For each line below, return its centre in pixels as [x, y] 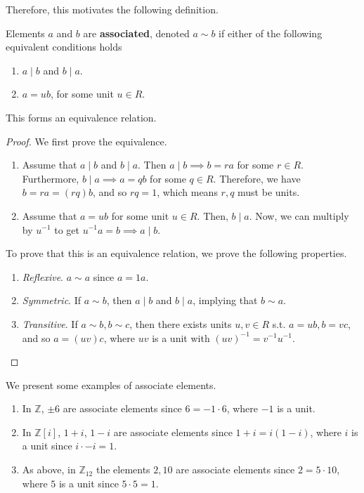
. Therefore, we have [257, 178]
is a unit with [181, 337]
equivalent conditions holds [64, 47]
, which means [187, 192]
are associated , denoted [136, 33]
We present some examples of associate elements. [111, 384]
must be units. [269, 192]
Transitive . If [50, 323]
